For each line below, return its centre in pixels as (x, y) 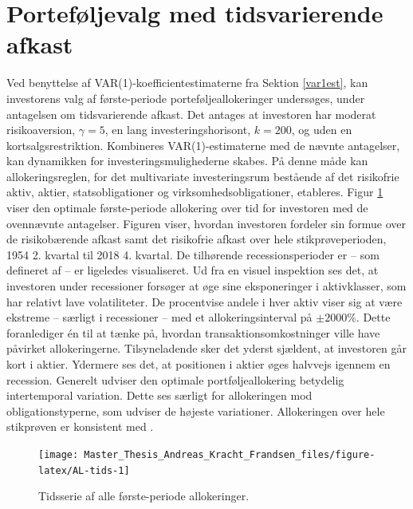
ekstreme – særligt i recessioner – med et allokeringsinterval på (159, 317)
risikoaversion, (41, 130)
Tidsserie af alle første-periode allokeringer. (144, 496)
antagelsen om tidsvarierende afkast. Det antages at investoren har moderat (191, 114)
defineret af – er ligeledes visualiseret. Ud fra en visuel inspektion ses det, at (193, 270)
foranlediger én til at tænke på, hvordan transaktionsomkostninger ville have (193, 332)
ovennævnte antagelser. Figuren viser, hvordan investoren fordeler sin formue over (206, 223)
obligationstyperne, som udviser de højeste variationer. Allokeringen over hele (196, 410)
